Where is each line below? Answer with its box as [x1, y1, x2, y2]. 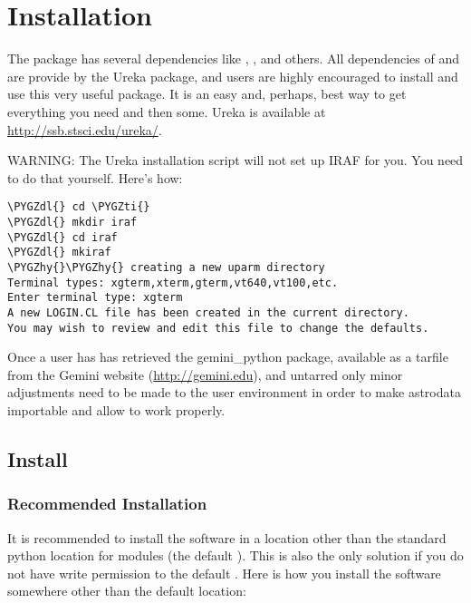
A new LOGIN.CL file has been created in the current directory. [7, 306, 409, 319]
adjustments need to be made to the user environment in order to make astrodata [7, 383, 461, 402]
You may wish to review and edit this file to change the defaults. [7, 321, 429, 335]
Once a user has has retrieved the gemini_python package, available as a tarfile [7, 347, 448, 366]
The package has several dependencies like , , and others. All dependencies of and [7, 49, 459, 68]
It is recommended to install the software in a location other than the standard [7, 528, 447, 547]
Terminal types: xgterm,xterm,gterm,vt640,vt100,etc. [7, 276, 339, 289]
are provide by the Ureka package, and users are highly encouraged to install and [7, 66, 458, 85]
